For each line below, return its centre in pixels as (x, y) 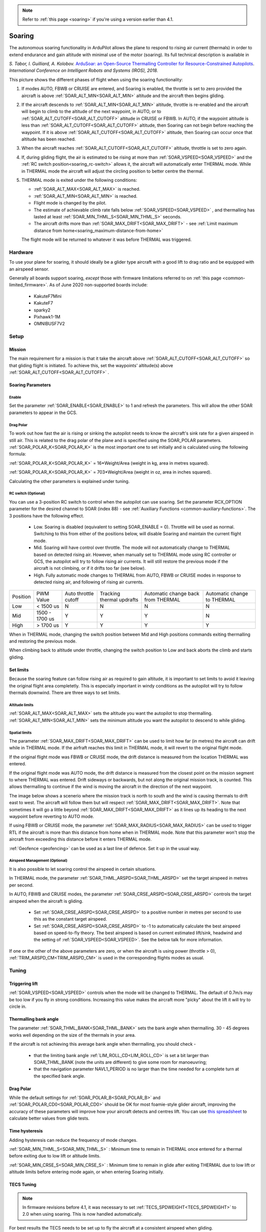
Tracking (110, 593)
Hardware (21, 252)
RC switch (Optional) (27, 494)
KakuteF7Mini (48, 296)
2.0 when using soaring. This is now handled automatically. (83, 1214)
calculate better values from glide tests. (49, 1118)
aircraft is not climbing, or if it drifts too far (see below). (90, 568)
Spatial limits (20, 733)
